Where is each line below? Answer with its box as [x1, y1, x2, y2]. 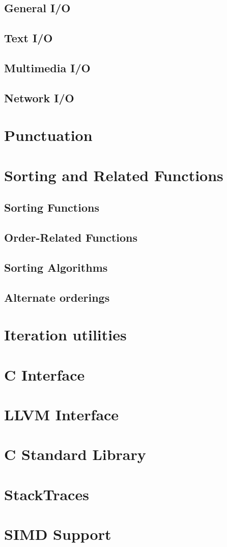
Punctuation [4, 125, 93, 146]
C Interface [4, 364, 85, 385]
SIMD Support [4, 524, 111, 544]
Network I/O [4, 90, 74, 105]
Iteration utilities [4, 324, 127, 345]
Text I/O [4, 30, 53, 46]
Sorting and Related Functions [4, 164, 223, 185]
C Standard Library [4, 444, 146, 465]
